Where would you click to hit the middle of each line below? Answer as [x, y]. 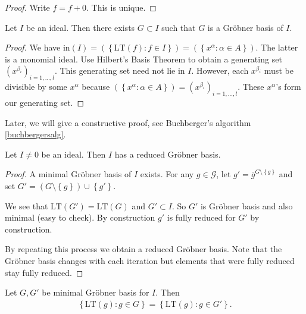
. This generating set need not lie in [120, 70]
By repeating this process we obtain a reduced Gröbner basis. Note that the [143, 249]
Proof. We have [33, 47]
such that [179, 27]
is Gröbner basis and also [246, 205]
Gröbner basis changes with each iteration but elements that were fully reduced [150, 260]
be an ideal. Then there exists [80, 27]
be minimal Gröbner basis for [96, 292]
